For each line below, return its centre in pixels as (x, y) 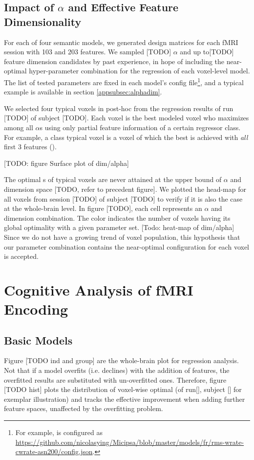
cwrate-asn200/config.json (54, 451)
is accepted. (21, 256)
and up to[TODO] (207, 52)
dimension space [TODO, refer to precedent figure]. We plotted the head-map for (125, 189)
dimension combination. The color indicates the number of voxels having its (117, 218)
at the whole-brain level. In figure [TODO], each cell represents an (103, 208)
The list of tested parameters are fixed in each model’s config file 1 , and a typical (124, 81)
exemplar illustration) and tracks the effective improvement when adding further (125, 399)
